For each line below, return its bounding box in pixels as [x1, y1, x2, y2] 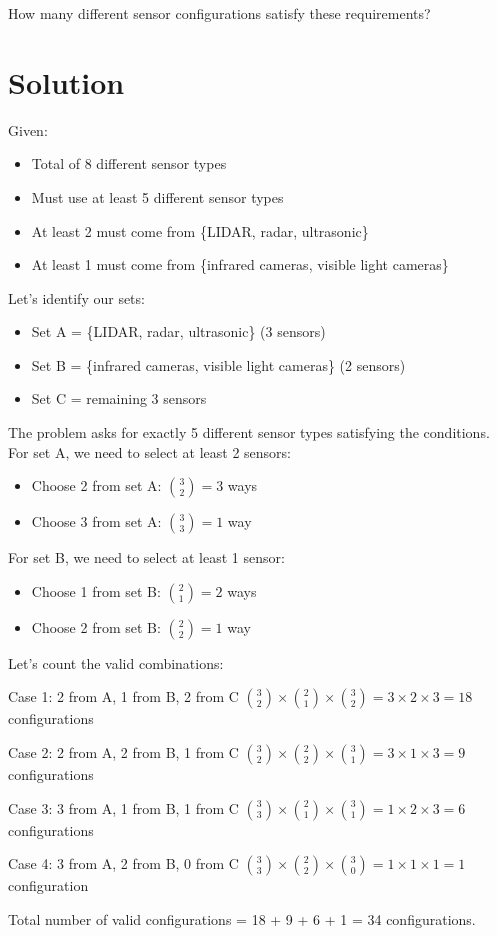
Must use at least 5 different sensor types [31, 186, 284, 207]
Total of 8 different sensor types [31, 153, 227, 174]
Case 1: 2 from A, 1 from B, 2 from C [8, 686, 239, 707]
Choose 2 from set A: [31, 475, 162, 496]
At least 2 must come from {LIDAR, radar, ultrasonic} [31, 220, 369, 241]
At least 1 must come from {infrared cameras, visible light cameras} [31, 254, 449, 275]
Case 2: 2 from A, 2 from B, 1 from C [8, 742, 239, 763]
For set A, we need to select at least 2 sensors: [8, 441, 291, 462]
